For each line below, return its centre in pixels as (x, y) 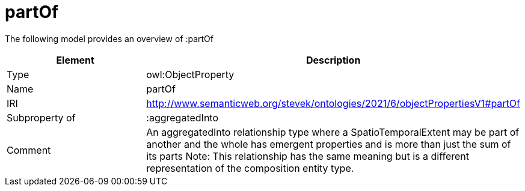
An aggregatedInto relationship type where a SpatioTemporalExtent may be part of (333, 132)
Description (333, 60)
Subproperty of (41, 117)
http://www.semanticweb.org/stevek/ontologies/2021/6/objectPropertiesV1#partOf (333, 103)
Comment (29, 150)
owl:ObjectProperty (190, 74)
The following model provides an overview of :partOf (109, 38)
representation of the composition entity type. (250, 168)
